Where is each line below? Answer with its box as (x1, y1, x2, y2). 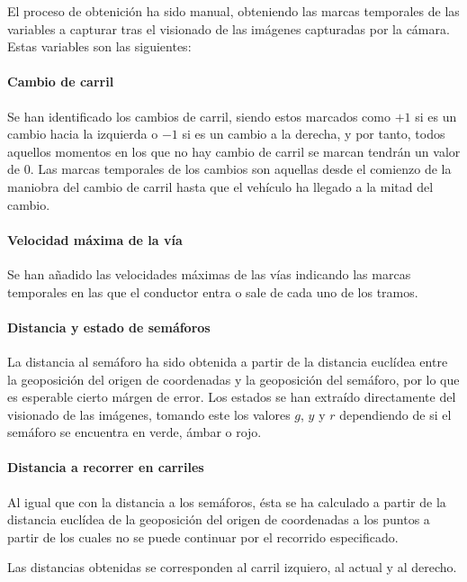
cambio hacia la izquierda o (7, 124, 158, 143)
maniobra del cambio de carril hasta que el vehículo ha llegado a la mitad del (7, 177, 434, 196)
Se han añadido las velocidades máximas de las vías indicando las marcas (7, 264, 411, 283)
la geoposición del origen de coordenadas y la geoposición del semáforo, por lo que (7, 369, 460, 388)
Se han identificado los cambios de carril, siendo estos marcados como (7, 106, 391, 125)
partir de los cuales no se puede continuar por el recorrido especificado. (7, 527, 399, 546)
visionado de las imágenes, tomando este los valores (7, 405, 291, 423)
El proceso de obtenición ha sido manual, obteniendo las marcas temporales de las (7, 2, 460, 20)
